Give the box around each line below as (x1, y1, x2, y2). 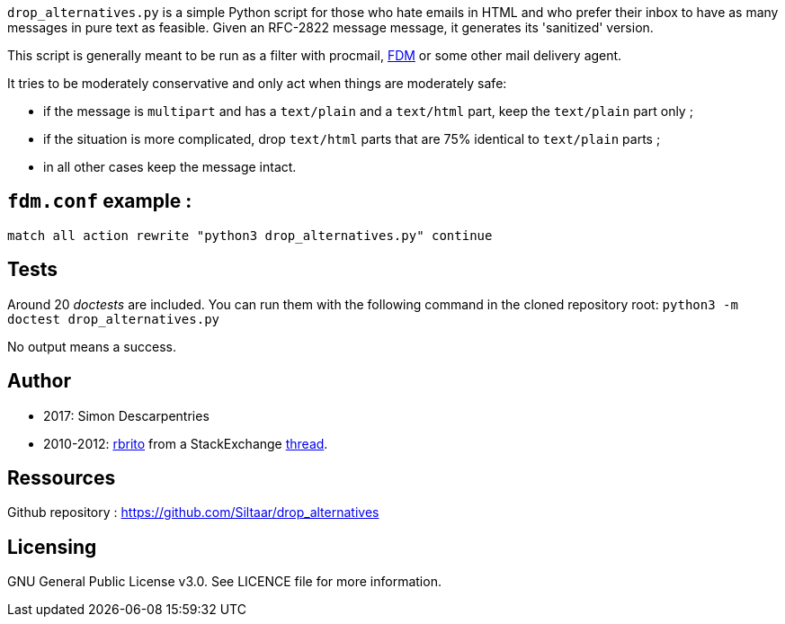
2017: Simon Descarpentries (43, 407, 210, 423)
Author (7, 370, 71, 393)
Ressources (7, 466, 116, 489)
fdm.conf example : (7, 190, 192, 213)
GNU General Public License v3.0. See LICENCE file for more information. (7, 574, 442, 590)
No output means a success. (7, 338, 176, 354)
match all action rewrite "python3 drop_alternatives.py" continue (7, 227, 493, 243)
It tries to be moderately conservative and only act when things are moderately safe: (7, 76, 507, 91)
